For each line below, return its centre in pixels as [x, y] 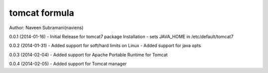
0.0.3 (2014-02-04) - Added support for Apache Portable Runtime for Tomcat [89, 55]
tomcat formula [42, 13]
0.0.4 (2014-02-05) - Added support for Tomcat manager [68, 64]
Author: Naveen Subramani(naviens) [46, 28]
